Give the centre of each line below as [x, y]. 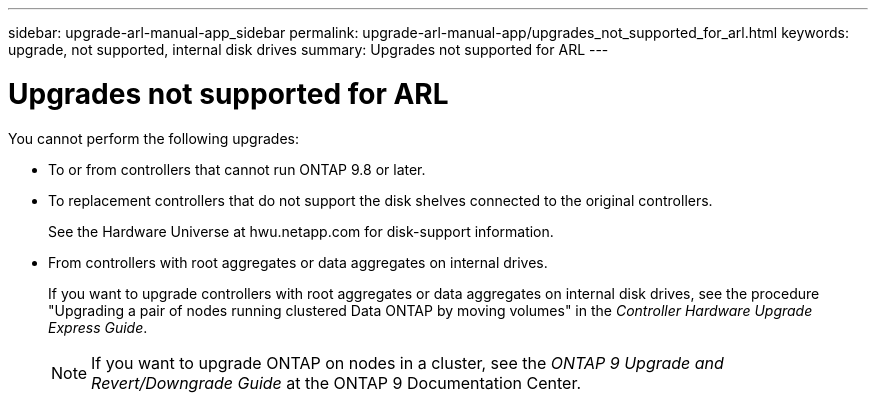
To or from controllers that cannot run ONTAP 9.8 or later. [237, 169]
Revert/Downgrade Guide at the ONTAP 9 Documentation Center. [336, 382]
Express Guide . [98, 327]
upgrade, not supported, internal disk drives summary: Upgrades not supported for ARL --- [308, 49]
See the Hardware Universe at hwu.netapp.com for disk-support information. [301, 231]
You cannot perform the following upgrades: [153, 138]
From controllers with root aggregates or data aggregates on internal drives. [298, 262]
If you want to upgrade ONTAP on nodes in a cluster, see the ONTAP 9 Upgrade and [407, 362]
